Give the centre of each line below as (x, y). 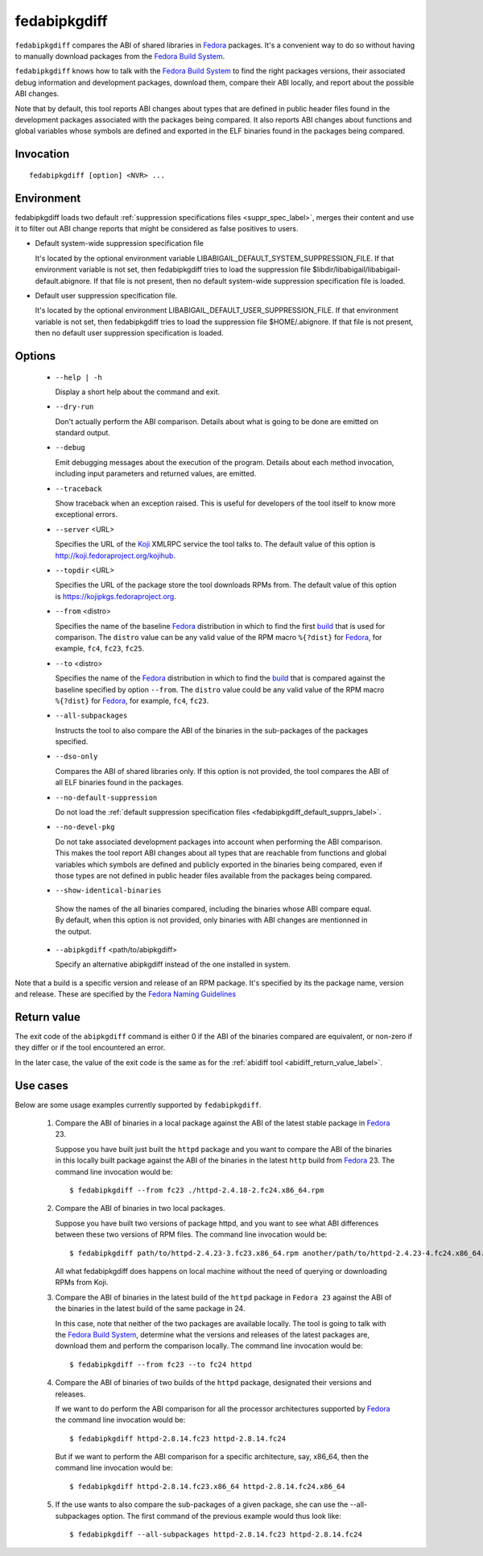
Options (35, 356)
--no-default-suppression (106, 797)
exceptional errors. (87, 514)
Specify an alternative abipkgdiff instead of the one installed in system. (173, 964)
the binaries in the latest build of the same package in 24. (150, 1308)
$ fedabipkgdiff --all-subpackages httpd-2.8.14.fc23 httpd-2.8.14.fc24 (216, 1535)
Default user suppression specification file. (106, 295)
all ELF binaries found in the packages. (120, 783)
